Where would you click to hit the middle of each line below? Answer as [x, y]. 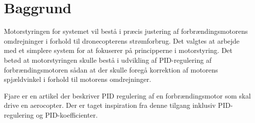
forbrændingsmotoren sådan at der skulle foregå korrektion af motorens [111, 69]
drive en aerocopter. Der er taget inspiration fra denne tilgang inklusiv [110, 105]
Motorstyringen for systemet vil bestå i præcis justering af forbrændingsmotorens [126, 31]
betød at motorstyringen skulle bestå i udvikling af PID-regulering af [108, 60]
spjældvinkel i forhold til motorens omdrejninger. [78, 79]
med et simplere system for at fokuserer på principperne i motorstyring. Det [118, 50]
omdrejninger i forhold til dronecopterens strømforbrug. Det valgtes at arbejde [122, 40]
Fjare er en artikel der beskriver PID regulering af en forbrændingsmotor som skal [127, 95]
